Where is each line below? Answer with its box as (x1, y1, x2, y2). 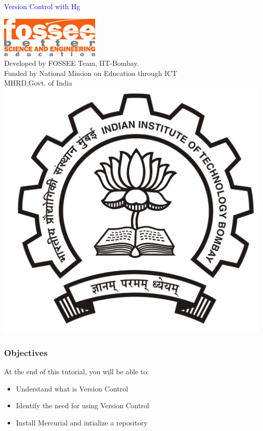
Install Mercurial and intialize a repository (16, 417, 148, 427)
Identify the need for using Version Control (16, 400, 149, 411)
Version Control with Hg (4, 1, 80, 11)
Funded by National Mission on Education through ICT (4, 67, 178, 78)
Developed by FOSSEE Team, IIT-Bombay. (4, 58, 139, 68)
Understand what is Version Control (16, 383, 128, 394)
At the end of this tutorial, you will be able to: (4, 366, 149, 377)
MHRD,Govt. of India (4, 77, 72, 88)
